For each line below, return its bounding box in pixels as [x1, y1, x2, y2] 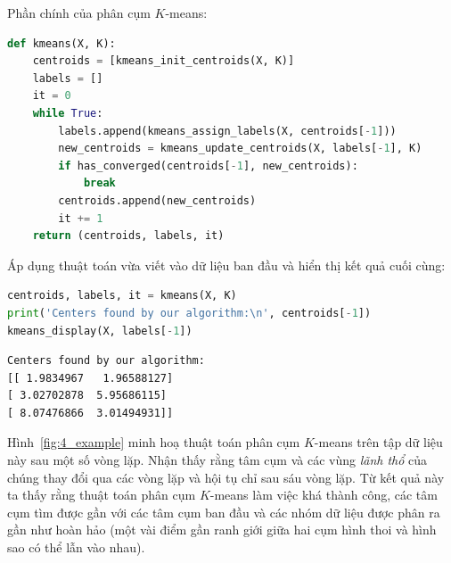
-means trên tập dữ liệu [314, 433, 443, 451]
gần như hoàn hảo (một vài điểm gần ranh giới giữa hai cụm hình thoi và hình [7, 520, 437, 539]
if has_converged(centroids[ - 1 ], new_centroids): [58, 159, 358, 172]
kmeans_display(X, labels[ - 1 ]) [7, 324, 193, 337]
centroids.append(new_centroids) [58, 194, 257, 207]
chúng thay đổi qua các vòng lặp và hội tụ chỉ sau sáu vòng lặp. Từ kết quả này [7, 468, 445, 486]
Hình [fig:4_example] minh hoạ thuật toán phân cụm [7, 433, 300, 451]
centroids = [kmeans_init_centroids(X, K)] [32, 54, 295, 68]
